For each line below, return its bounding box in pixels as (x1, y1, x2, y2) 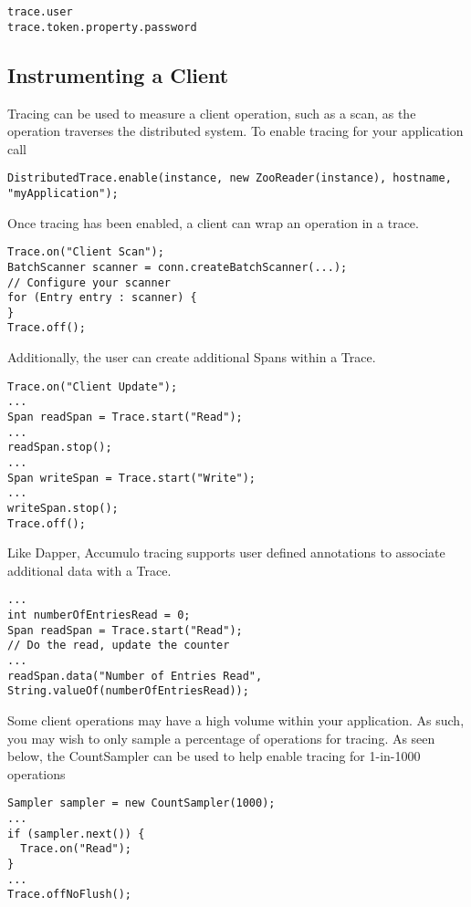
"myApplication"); (7, 186, 119, 200)
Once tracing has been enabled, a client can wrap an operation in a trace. (7, 213, 419, 232)
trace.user (7, 5, 73, 18)
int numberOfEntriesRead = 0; (7, 609, 191, 622)
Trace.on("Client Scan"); (7, 245, 164, 259)
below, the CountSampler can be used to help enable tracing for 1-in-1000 (7, 746, 421, 766)
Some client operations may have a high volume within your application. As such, (7, 711, 465, 730)
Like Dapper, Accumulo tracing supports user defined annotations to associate (7, 543, 445, 562)
